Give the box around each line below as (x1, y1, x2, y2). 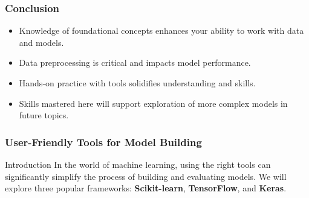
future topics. (19, 109, 69, 121)
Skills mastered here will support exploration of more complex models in (19, 97, 288, 109)
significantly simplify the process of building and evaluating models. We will (5, 170, 287, 182)
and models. (19, 36, 64, 48)
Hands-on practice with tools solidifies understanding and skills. (19, 77, 256, 89)
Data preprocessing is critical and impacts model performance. (19, 56, 251, 69)
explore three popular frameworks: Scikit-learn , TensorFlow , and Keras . (5, 182, 287, 194)
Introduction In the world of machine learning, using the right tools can (5, 158, 271, 170)
